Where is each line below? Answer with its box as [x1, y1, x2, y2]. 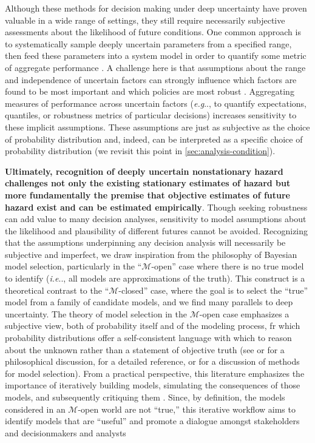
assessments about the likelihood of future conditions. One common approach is [5, 25, 301, 38]
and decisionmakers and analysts [5, 426, 126, 439]
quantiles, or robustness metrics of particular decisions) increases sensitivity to [5, 109, 297, 121]
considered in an [5, 402, 66, 415]
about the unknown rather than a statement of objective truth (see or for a [5, 343, 285, 356]
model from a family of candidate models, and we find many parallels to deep [5, 296, 293, 308]
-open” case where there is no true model [151, 260, 304, 272]
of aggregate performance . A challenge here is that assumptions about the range [5, 61, 306, 73]
